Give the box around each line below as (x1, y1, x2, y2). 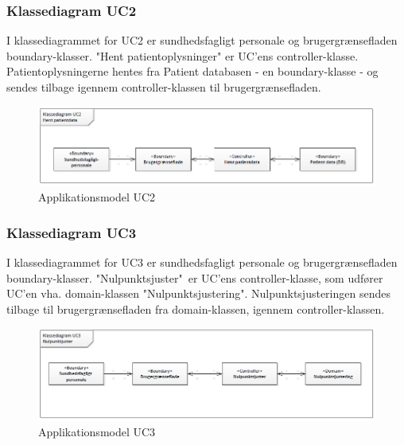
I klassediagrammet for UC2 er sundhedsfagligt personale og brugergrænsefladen (6, 32, 398, 49)
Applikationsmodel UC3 (38, 424, 156, 440)
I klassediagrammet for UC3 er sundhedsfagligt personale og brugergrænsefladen (6, 253, 398, 270)
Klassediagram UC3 (6, 222, 137, 242)
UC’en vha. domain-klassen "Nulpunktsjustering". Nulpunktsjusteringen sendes (6, 285, 390, 302)
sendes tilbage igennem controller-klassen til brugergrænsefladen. (6, 79, 321, 95)
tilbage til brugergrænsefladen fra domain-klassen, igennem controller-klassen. (6, 300, 385, 317)
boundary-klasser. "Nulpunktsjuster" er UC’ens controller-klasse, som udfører (6, 269, 383, 286)
